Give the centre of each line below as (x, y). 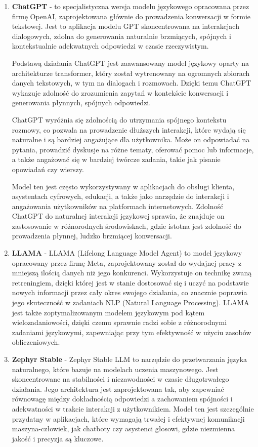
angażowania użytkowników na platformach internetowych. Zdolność (118, 206)
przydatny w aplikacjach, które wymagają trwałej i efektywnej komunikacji (128, 418)
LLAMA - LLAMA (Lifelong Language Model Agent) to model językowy (127, 253)
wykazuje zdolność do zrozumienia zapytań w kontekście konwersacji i (120, 92)
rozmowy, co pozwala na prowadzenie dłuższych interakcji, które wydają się (129, 129)
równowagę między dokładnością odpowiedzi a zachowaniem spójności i (122, 399)
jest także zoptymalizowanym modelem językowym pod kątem (108, 312)
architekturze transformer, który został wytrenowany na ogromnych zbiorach (131, 73)
